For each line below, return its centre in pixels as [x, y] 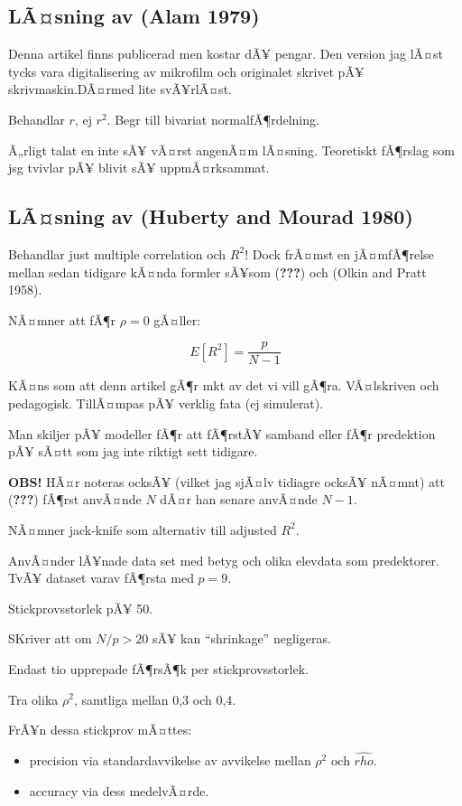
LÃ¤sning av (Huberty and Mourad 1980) [211, 216]
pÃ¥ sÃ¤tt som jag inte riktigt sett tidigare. [133, 451]
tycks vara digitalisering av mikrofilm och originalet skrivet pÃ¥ [186, 71]
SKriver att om [50, 638]
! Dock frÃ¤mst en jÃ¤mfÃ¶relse [339, 253]
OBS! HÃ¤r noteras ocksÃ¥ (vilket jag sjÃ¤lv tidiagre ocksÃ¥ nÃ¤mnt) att [226, 481]
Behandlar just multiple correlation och [117, 253]
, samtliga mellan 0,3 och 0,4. [155, 699]
